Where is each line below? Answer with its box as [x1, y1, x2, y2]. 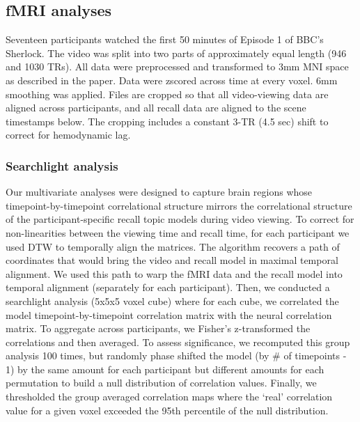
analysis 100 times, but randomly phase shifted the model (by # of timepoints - [6, 348, 347, 363]
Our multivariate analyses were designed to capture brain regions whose [6, 185, 313, 199]
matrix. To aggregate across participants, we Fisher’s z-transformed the [6, 321, 311, 336]
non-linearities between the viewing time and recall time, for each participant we [6, 225, 350, 240]
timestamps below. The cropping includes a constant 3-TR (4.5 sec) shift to [6, 114, 329, 128]
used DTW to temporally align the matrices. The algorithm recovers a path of [6, 239, 340, 253]
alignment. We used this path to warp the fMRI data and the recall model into [6, 266, 343, 281]
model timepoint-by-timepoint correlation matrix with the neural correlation [6, 307, 332, 322]
